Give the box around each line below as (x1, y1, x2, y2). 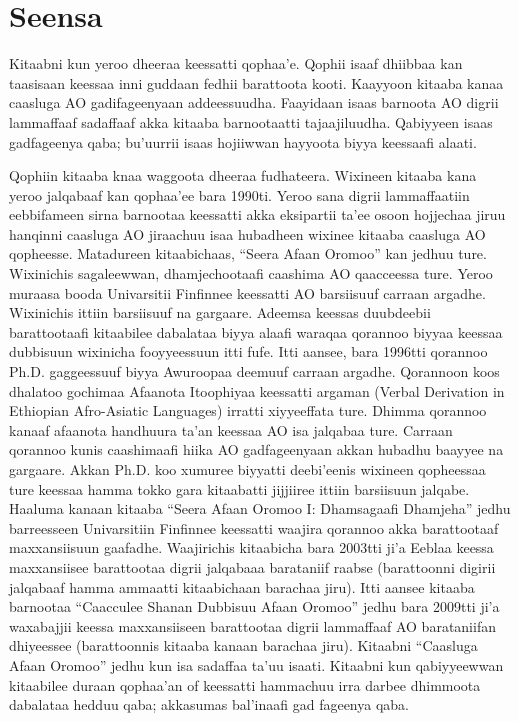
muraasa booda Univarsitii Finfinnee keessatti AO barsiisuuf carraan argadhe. (9, 282, 486, 303)
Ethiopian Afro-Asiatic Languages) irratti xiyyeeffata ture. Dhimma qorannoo (9, 400, 487, 421)
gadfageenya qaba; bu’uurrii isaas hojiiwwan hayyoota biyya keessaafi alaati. (9, 131, 477, 152)
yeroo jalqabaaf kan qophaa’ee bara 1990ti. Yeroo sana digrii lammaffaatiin (9, 184, 470, 205)
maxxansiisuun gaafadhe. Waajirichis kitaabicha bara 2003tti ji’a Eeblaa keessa (9, 537, 494, 558)
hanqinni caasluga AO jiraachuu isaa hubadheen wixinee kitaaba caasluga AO (9, 223, 486, 244)
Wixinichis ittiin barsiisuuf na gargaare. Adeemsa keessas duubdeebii (9, 302, 431, 323)
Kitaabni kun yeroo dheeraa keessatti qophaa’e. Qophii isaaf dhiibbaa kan (9, 53, 463, 74)
